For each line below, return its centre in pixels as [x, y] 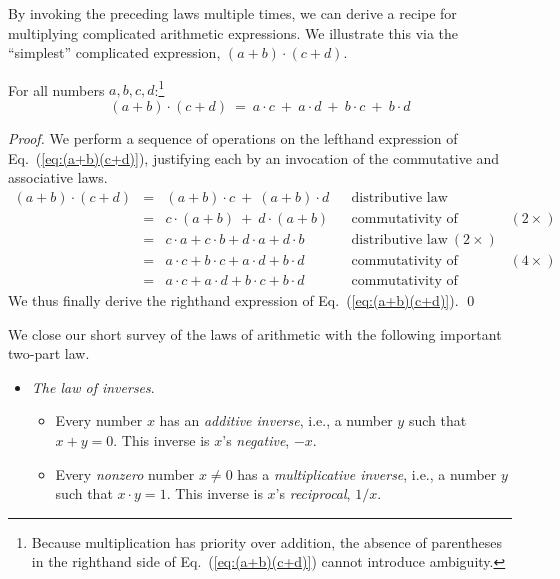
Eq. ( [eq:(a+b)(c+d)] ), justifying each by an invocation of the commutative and [254, 157]
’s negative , [256, 439]
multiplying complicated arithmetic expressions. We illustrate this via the [233, 32]
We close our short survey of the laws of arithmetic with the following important [255, 333]
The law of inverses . [93, 386]
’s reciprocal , [313, 493]
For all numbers [56, 89]
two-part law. [49, 353]
